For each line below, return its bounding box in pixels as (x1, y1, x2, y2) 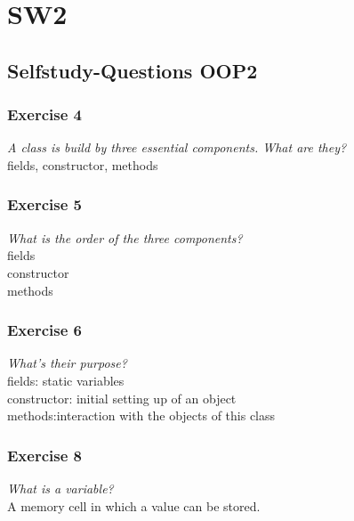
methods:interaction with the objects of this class (7, 406, 276, 425)
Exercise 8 (7, 444, 82, 466)
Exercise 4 (7, 103, 82, 126)
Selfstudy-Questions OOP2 (7, 56, 258, 84)
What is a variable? (7, 478, 114, 497)
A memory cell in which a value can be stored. (7, 496, 261, 515)
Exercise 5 (7, 193, 82, 216)
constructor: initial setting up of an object (7, 388, 237, 407)
